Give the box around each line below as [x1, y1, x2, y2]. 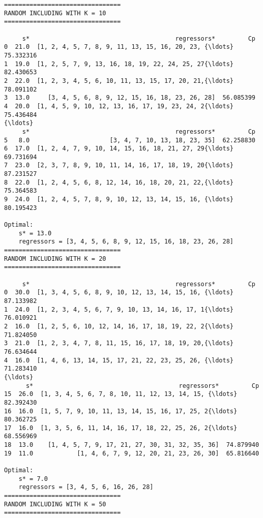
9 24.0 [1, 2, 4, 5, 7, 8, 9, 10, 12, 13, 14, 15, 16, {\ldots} [4, 196, 234, 203]
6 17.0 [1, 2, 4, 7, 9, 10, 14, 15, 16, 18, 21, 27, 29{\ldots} [4, 145, 234, 153]
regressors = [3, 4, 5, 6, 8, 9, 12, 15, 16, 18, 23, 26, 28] [18, 238, 234, 246]
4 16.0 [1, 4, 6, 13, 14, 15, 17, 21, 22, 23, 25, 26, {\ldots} [4, 356, 234, 364]
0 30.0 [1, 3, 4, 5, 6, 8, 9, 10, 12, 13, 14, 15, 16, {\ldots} [4, 289, 234, 296]
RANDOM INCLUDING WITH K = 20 [4, 255, 106, 262]
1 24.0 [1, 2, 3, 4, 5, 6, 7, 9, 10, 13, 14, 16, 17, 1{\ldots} [4, 306, 234, 313]
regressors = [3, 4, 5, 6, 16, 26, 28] [18, 483, 154, 491]
